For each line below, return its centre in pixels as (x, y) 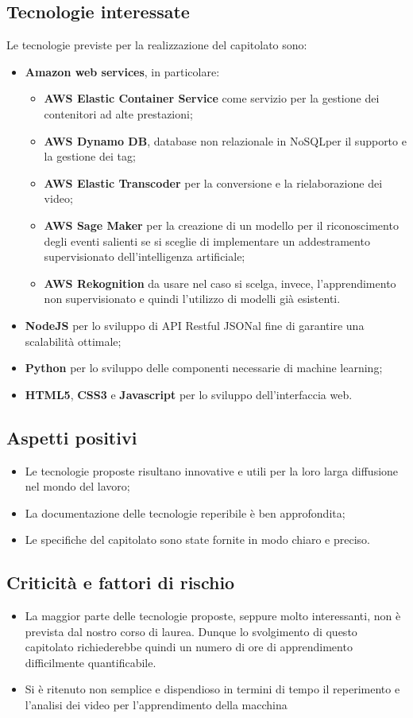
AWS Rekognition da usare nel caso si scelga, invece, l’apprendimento (220, 283)
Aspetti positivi (72, 437)
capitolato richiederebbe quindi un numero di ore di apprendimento (189, 647)
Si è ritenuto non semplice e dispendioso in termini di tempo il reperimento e (212, 689)
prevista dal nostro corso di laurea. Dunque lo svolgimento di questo (191, 631)
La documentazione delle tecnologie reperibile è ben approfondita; (185, 512)
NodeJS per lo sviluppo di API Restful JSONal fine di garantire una (195, 325)
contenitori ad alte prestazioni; (118, 113)
